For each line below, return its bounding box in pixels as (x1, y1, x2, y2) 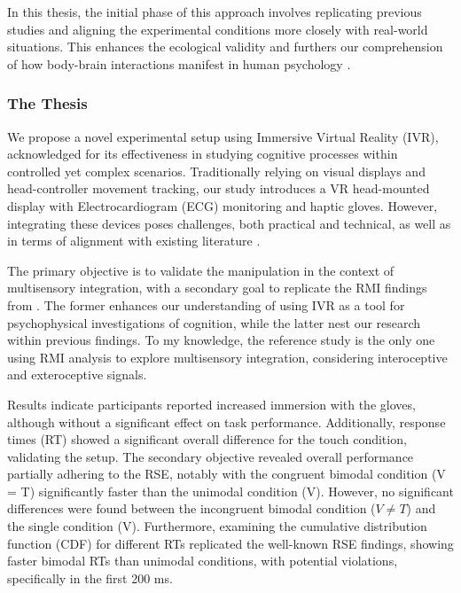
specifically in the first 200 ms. (7, 568, 173, 587)
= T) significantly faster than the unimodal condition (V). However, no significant (7, 481, 454, 500)
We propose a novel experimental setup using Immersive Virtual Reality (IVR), (7, 127, 439, 145)
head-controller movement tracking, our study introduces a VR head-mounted (7, 179, 430, 198)
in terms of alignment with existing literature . (7, 231, 261, 250)
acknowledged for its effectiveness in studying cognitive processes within (7, 144, 398, 163)
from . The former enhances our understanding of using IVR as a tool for (7, 295, 405, 314)
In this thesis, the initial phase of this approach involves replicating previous (7, 3, 422, 20)
